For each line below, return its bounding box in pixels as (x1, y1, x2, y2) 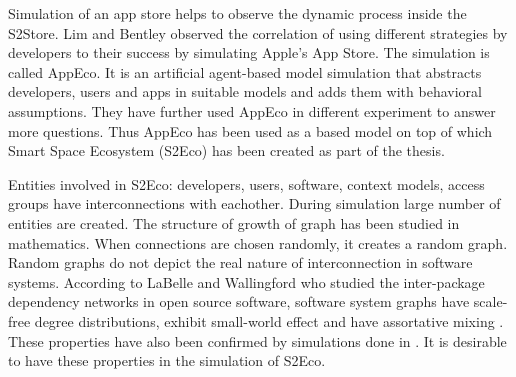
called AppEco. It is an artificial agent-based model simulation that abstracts (8, 61, 482, 82)
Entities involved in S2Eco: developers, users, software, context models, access (8, 173, 485, 194)
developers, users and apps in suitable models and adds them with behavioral (8, 81, 482, 102)
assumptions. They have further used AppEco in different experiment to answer (8, 100, 496, 121)
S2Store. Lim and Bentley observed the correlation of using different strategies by (8, 22, 508, 43)
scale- (473, 291, 508, 312)
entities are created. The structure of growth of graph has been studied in (8, 212, 460, 233)
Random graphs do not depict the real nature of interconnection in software (8, 252, 473, 273)
